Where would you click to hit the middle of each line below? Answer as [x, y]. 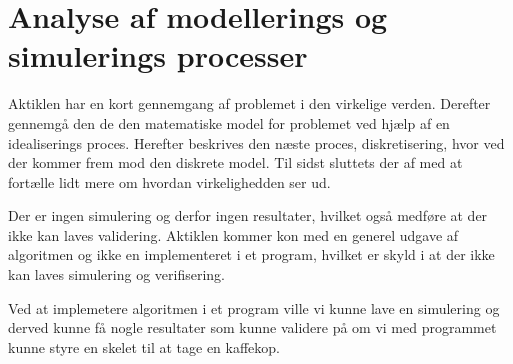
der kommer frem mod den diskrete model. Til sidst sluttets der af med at [235, 162]
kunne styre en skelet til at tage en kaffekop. [144, 346]
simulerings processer [158, 55]
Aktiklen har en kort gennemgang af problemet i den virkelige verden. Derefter [249, 103]
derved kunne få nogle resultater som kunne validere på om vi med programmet [252, 327]
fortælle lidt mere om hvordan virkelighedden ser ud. [169, 181]
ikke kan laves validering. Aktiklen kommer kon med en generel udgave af [233, 234]
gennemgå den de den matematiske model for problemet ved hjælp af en [229, 122]
